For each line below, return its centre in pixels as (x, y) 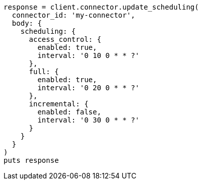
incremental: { (59, 104)
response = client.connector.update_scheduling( (101, 7)
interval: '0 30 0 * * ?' (88, 120)
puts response (31, 160)
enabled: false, (69, 112)
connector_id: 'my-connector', (74, 15)
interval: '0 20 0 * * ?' (88, 88)
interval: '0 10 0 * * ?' (88, 55)
